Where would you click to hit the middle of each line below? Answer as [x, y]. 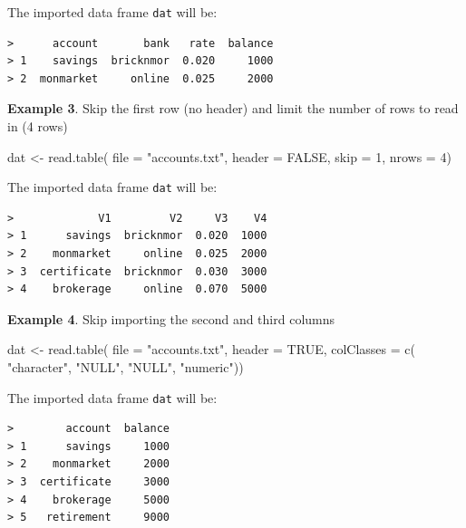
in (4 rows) [38, 126]
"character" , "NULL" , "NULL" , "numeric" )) [126, 367]
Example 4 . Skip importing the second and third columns [171, 318]
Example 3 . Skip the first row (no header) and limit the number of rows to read [233, 108]
